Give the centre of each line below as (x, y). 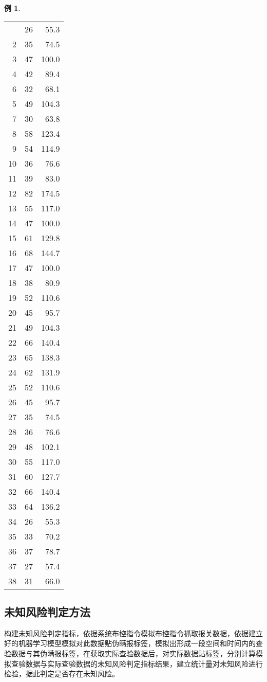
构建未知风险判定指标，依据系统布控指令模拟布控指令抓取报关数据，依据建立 (133, 633)
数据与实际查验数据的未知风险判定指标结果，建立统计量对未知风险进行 (144, 663)
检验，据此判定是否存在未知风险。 (62, 674)
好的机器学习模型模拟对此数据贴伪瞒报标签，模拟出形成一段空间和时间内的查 (133, 643)
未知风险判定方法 (47, 611)
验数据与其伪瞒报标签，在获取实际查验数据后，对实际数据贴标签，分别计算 (130, 653)
